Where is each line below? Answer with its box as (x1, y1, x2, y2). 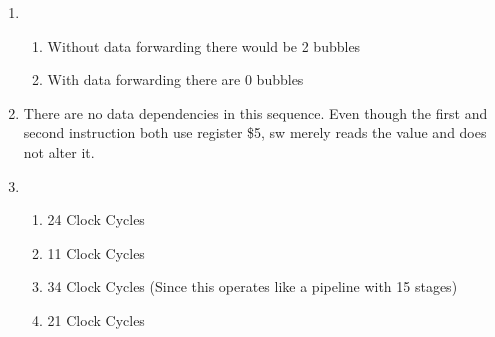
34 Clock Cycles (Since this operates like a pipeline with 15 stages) (47, 276, 458, 297)
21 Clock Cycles (47, 309, 145, 330)
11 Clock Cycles (47, 242, 145, 263)
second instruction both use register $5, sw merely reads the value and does (23, 122, 487, 143)
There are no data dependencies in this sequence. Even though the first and (23, 102, 488, 123)
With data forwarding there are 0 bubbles (47, 69, 304, 90)
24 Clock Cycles (47, 209, 145, 230)
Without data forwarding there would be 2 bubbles (47, 35, 361, 56)
